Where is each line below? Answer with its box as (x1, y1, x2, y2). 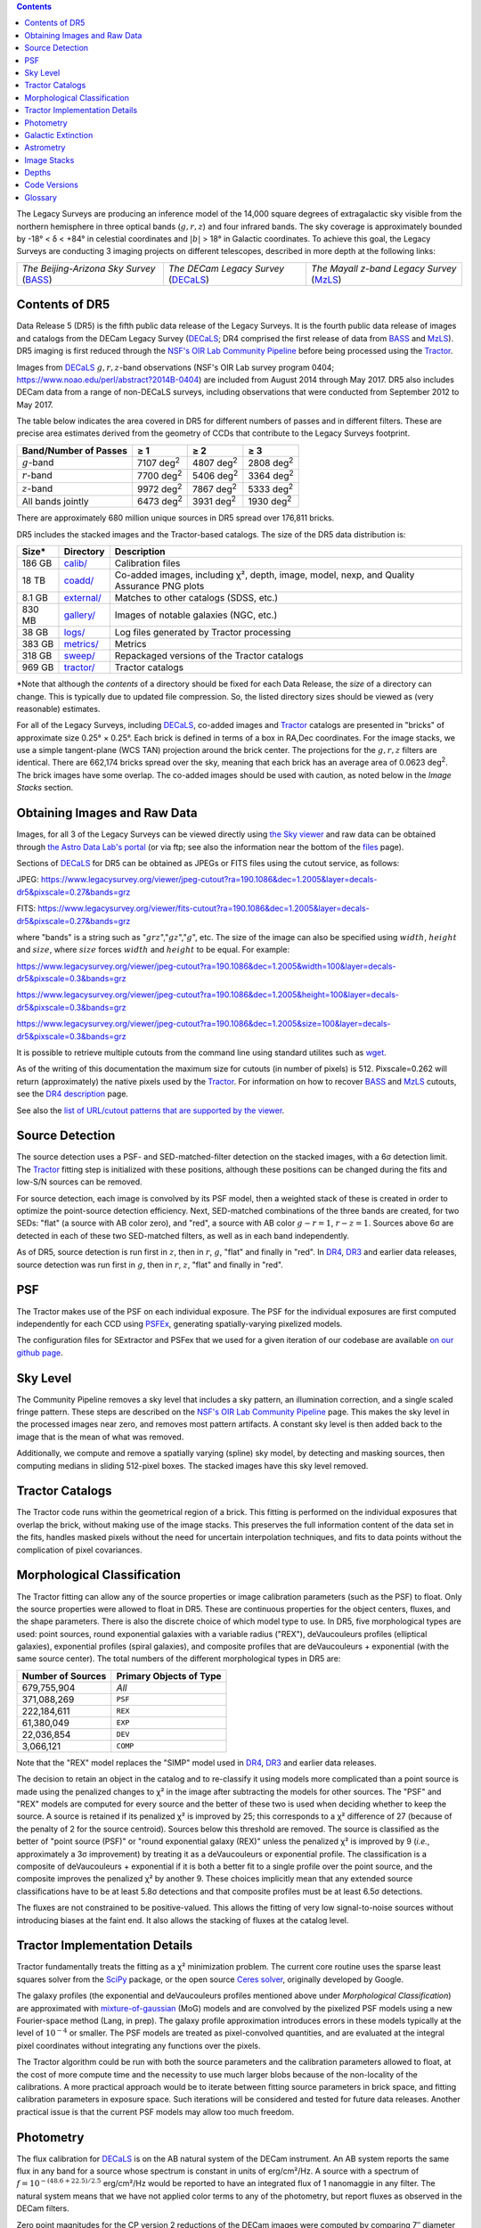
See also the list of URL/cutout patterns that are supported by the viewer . (16, 1105, 285, 1116)
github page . (16, 1347, 63, 1358)
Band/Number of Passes (21, 444, 128, 456)
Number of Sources (21, 1669, 107, 1682)
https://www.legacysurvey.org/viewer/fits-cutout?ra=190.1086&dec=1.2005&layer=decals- (37, 903, 370, 913)
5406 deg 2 (192, 468, 239, 482)
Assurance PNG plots (114, 580, 205, 593)
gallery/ (63, 609, 95, 621)
